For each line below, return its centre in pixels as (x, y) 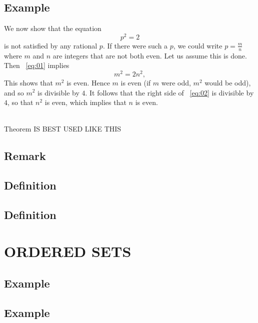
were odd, (176, 82)
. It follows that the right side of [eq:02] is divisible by (169, 92)
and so (14, 92)
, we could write (198, 45)
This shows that (28, 82)
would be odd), (228, 82)
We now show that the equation (53, 28)
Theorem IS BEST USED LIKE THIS (63, 129)
